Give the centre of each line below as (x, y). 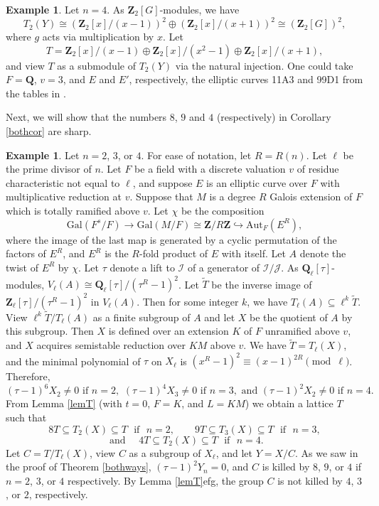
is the (117, 253)
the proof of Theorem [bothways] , (79, 467)
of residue (318, 169)
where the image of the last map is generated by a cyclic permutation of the (171, 239)
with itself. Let (253, 253)
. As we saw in (327, 452)
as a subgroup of (165, 452)
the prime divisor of (49, 169)
